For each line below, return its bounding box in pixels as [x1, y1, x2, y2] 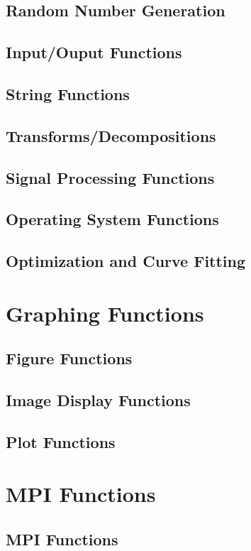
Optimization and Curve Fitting [6, 250, 246, 272]
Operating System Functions [6, 208, 219, 230]
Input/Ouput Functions [6, 41, 182, 63]
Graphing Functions [6, 298, 204, 327]
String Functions [6, 82, 130, 104]
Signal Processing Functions [6, 166, 215, 188]
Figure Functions [6, 347, 133, 369]
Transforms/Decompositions [6, 124, 216, 146]
